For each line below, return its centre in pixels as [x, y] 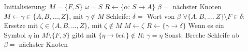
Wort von [161, 16]
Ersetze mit [21, 25]
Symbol [15, 34]
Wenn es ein [206, 25]
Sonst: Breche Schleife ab [202, 34]
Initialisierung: [25, 6]
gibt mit [84, 34]
